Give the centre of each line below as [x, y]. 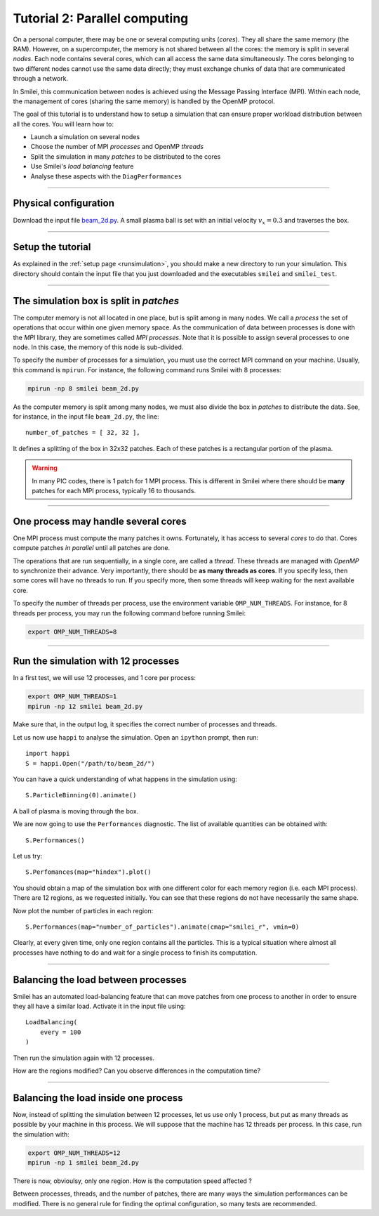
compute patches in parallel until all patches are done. [92, 548]
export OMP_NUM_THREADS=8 [72, 632]
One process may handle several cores [100, 521]
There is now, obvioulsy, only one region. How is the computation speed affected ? [132, 1181]
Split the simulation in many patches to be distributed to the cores [126, 156]
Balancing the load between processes [100, 980]
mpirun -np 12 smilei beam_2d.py [85, 706]
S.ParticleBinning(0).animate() [81, 795]
